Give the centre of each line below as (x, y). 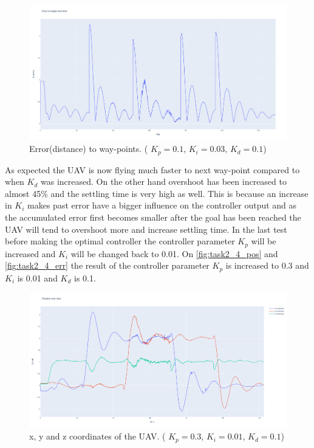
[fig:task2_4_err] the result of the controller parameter (107, 265)
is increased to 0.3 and (267, 265)
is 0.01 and (37, 277)
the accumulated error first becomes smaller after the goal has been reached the (153, 217)
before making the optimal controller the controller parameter (120, 241)
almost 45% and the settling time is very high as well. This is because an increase (157, 193)
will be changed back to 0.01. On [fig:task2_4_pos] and (174, 253)
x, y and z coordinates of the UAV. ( (97, 436)
